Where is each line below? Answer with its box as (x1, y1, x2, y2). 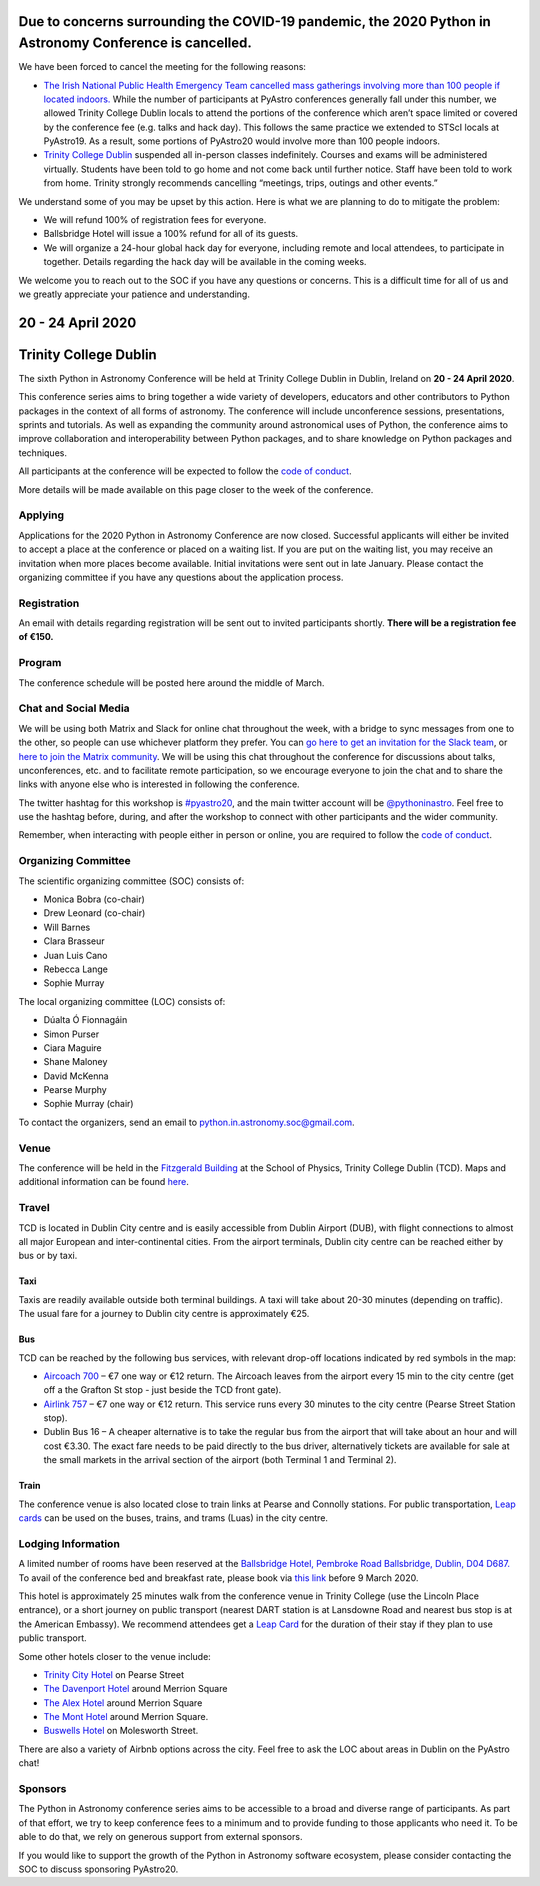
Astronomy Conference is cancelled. (18, 35, 252, 52)
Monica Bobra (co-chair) (43, 893, 145, 905)
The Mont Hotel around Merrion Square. (43, 1711, 209, 1723)
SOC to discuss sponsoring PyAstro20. (18, 1863, 179, 1875)
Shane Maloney (43, 1056, 108, 1068)
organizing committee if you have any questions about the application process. (18, 571, 344, 583)
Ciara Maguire (43, 1041, 102, 1054)
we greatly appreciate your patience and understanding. (18, 288, 250, 300)
